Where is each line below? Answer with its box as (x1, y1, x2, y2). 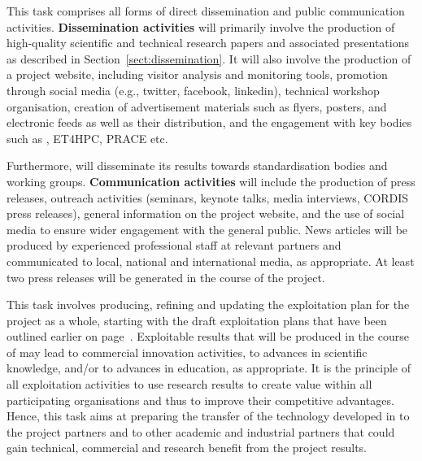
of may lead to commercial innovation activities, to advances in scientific (7, 343, 368, 360)
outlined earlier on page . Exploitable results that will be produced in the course (7, 328, 409, 345)
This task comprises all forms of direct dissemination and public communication (7, 2, 405, 19)
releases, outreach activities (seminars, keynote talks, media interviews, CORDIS (7, 189, 409, 206)
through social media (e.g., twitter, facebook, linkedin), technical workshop (7, 81, 380, 98)
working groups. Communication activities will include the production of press (7, 172, 415, 189)
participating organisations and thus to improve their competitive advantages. (7, 391, 394, 408)
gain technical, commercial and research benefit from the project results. (7, 439, 368, 456)
